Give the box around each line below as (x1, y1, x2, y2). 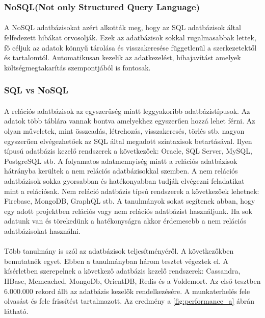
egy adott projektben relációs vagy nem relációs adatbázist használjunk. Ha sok (4, 205, 253, 216)
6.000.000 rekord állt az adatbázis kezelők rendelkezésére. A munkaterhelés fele (4, 285, 250, 296)
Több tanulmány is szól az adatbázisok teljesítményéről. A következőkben (4, 246, 234, 256)
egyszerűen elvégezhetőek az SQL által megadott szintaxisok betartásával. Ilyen (4, 135, 252, 146)
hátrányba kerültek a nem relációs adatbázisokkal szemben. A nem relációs (4, 165, 238, 176)
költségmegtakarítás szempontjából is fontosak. (4, 62, 151, 72)
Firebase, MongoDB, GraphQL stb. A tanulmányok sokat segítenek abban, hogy (4, 195, 255, 206)
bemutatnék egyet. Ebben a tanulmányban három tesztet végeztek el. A (4, 255, 229, 266)
